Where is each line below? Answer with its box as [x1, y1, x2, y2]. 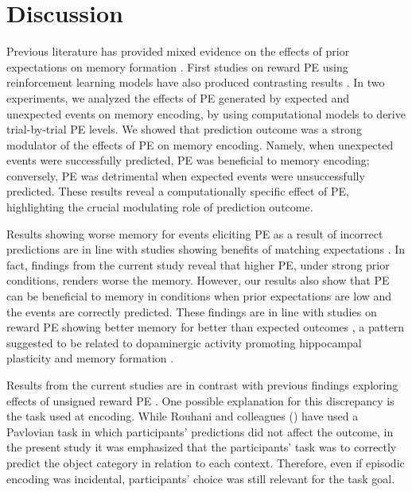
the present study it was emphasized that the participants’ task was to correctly [6, 439, 397, 455]
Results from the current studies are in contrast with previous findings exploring [6, 377, 398, 393]
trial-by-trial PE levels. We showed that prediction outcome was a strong [6, 121, 362, 138]
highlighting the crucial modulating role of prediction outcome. [6, 199, 313, 215]
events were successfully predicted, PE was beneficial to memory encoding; [6, 152, 370, 169]
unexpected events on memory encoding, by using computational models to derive [6, 105, 406, 122]
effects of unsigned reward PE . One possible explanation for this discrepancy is [6, 392, 395, 409]
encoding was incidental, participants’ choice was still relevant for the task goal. [6, 470, 395, 486]
